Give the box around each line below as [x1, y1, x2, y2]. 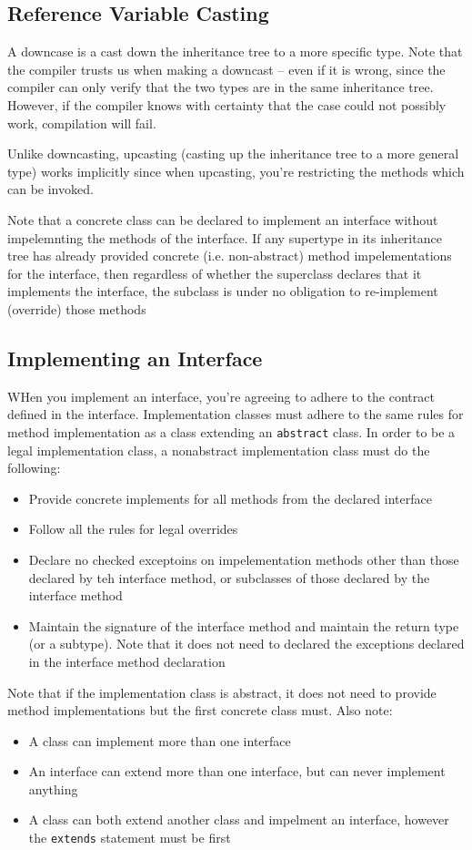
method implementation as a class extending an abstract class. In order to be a [7, 422, 456, 441]
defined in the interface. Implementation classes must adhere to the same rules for [7, 405, 464, 424]
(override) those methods [7, 299, 146, 318]
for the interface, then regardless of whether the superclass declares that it [7, 263, 422, 282]
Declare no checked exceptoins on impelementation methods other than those [28, 549, 459, 568]
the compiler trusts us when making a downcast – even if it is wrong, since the [7, 59, 446, 78]
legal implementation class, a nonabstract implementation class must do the [7, 440, 430, 459]
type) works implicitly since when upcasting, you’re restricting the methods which [7, 161, 465, 180]
